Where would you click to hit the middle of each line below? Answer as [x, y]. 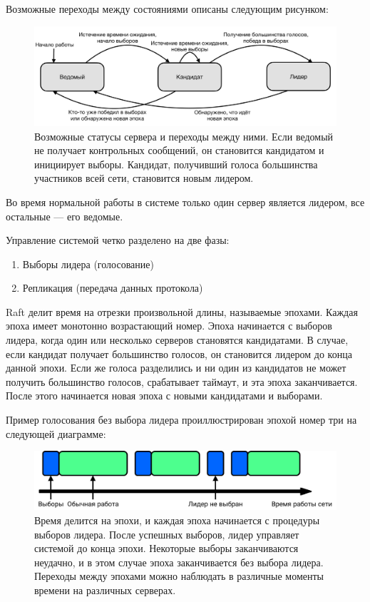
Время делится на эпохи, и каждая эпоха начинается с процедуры [177, 520]
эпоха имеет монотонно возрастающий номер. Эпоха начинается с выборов [169, 326]
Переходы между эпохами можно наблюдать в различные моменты [179, 576]
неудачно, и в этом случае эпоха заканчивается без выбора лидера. [179, 562]
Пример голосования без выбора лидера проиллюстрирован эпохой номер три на [181, 420]
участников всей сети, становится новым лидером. [144, 178]
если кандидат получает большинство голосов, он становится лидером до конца [179, 353]
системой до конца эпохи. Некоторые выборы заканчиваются [166, 548]
